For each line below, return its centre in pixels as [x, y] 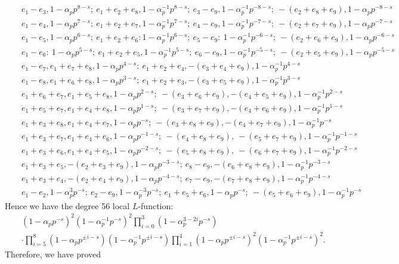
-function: [156, 205]
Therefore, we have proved [53, 254]
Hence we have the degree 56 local [67, 205]
